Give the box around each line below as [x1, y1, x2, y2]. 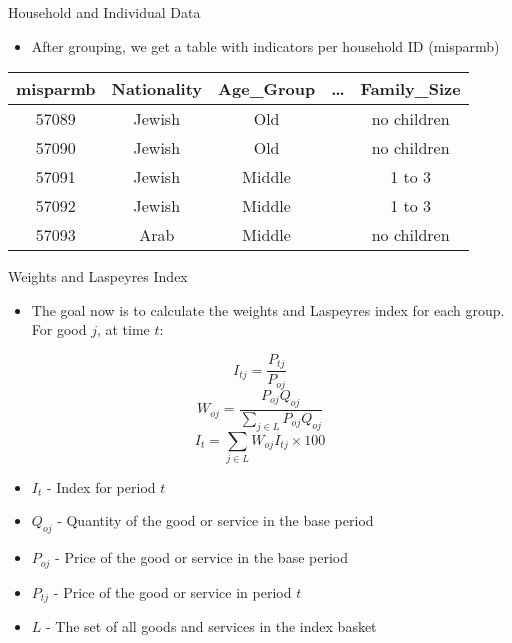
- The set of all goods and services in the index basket [46, 616, 377, 637]
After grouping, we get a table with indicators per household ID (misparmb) [31, 35, 500, 56]
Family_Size [360, 77, 461, 101]
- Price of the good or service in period [53, 581, 292, 602]
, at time [96, 319, 150, 340]
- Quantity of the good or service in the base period [57, 510, 374, 531]
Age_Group [218, 77, 316, 101]
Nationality [111, 77, 203, 101]
